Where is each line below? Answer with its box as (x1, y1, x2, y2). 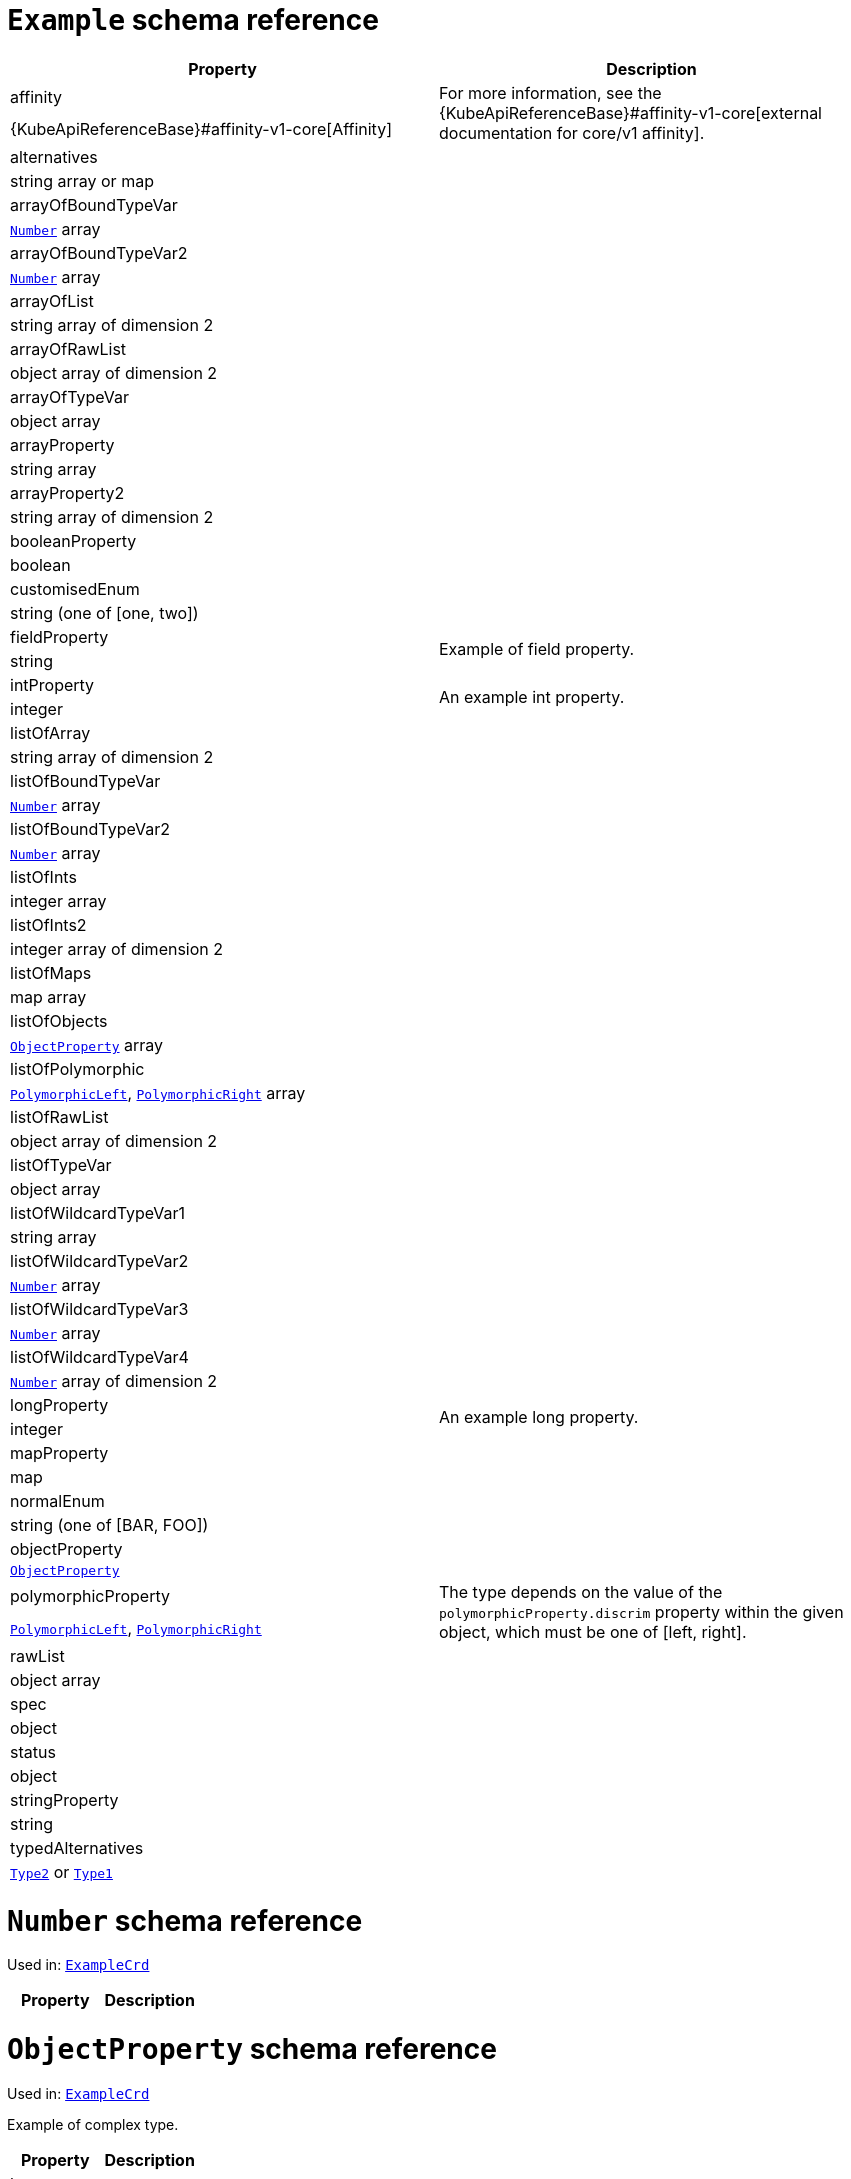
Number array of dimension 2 (10, 1370, 218, 1391)
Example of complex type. (7, 2115, 179, 2133)
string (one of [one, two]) (10, 602, 199, 623)
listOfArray (10, 722, 91, 743)
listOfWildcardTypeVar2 (10, 1250, 189, 1271)
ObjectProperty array (10, 1034, 164, 1055)
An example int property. (439, 686, 625, 707)
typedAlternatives (10, 1837, 144, 1858)
